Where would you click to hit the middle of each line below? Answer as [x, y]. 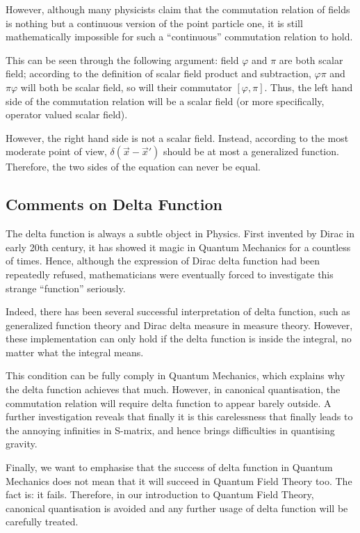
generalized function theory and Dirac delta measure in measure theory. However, [179, 325]
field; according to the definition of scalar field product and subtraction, [158, 73]
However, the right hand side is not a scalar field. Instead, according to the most [177, 137]
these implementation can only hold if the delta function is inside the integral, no [179, 339]
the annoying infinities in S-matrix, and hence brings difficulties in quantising [170, 430]
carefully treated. [42, 522]
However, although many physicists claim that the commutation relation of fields [178, 9]
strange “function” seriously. [66, 288]
